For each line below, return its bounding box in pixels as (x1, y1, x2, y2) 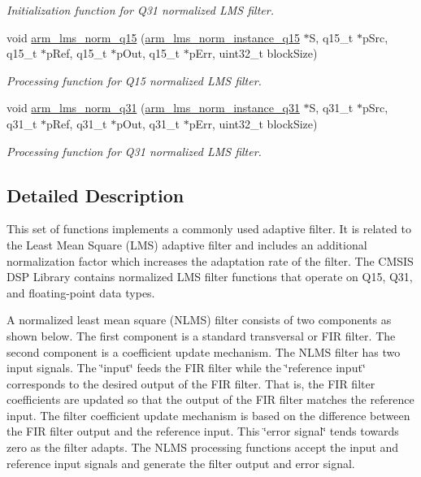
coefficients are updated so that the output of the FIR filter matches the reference (7, 391, 414, 408)
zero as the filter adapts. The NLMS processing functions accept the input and (7, 439, 399, 456)
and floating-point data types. (7, 284, 155, 301)
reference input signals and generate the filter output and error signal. (7, 454, 355, 471)
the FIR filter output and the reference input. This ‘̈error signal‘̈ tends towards (7, 423, 399, 440)
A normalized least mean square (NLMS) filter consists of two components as (7, 311, 392, 328)
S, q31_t (309, 99, 354, 116)
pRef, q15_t (46, 45, 107, 62)
